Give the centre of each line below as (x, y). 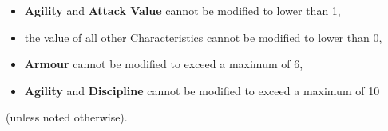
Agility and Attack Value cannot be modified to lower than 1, (182, 10)
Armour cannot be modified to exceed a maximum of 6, (164, 64)
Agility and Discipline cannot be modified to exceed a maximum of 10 (202, 90)
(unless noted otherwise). (67, 117)
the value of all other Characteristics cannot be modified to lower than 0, (203, 37)
